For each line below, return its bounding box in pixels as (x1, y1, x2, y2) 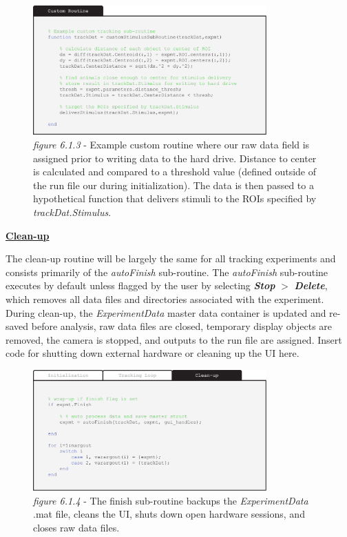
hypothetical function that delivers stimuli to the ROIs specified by (33, 191, 317, 206)
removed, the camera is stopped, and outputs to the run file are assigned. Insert (6, 332, 342, 346)
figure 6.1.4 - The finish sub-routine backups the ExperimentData (33, 493, 308, 507)
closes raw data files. (33, 520, 120, 534)
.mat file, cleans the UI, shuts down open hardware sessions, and (33, 507, 305, 521)
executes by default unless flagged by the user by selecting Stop (6, 278, 275, 293)
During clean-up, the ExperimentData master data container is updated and (6, 305, 326, 320)
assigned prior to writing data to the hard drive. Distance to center (33, 150, 317, 165)
